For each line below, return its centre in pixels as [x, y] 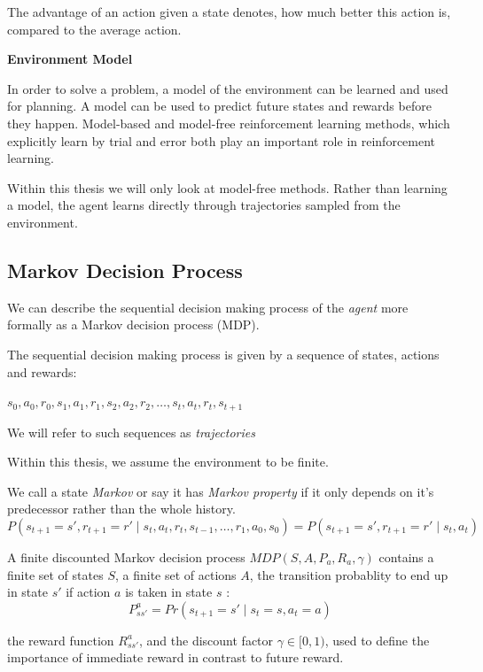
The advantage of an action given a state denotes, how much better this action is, [229, 12]
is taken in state [169, 592]
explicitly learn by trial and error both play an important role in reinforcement [222, 140]
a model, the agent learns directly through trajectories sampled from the [204, 205]
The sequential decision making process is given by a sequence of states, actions [223, 354]
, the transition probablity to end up [349, 574]
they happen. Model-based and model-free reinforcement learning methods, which [229, 123]
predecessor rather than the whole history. [121, 509]
